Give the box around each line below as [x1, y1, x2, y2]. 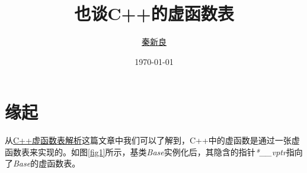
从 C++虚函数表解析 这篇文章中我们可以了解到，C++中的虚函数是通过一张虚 [5, 134, 300, 146]
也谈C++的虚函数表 [74, 1, 234, 25]
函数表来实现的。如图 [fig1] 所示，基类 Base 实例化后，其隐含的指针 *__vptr [5, 145, 286, 158]
